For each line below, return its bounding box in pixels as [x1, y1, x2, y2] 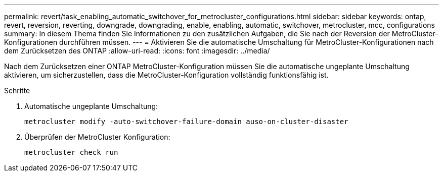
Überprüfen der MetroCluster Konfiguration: [24, 133, 170, 141]
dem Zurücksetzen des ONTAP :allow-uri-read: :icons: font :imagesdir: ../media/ [4, 46, 270, 55]
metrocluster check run [24, 148, 118, 156]
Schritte [4, 86, 30, 95]
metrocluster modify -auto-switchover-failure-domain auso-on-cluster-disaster [24, 118, 348, 126]
